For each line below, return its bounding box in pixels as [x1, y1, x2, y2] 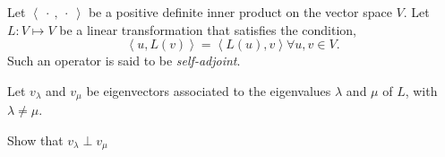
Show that [7, 130, 64, 149]
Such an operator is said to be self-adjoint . [7, 51, 241, 70]
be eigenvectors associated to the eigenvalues [86, 81, 331, 100]
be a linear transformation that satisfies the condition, [59, 20, 356, 39]
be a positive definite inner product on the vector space [88, 3, 392, 21]
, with [405, 81, 438, 100]
